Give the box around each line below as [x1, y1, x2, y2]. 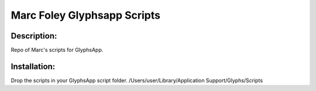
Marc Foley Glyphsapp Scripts [11, 9, 161, 22]
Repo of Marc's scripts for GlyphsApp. [11, 47, 104, 54]
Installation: [11, 61, 56, 71]
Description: [11, 31, 57, 41]
